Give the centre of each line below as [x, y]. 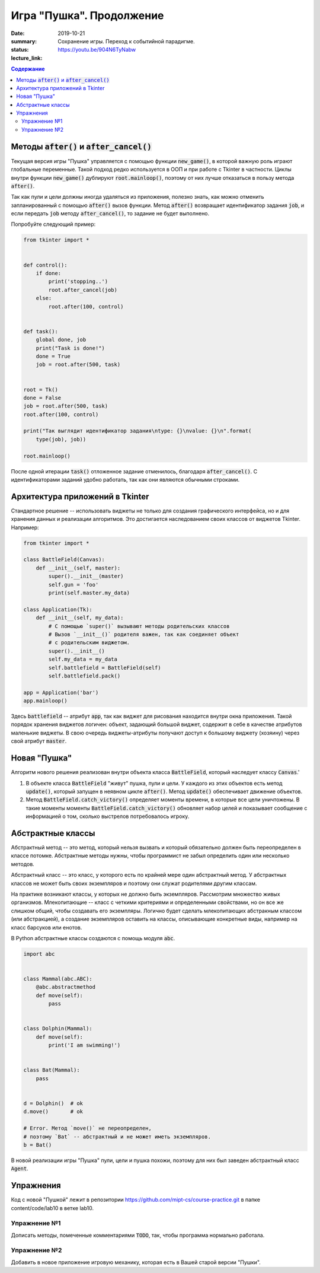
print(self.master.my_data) [89, 593]
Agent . [20, 1169]
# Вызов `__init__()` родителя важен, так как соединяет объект [144, 634]
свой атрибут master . [39, 741]
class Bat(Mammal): [52, 1070]
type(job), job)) [61, 439]
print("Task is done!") [70, 348]
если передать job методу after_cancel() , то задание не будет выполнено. [110, 214]
